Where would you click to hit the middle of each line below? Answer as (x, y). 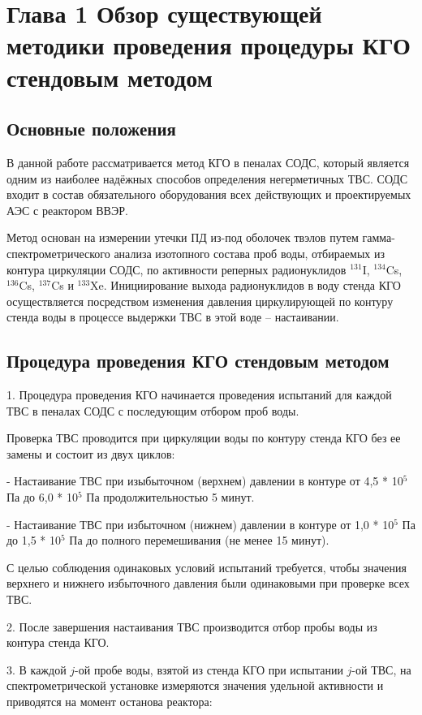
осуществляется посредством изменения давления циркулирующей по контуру (200, 301)
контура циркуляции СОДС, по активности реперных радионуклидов (177, 269)
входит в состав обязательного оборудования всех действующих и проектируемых (209, 194)
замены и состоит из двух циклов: (91, 453)
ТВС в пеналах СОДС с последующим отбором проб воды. (153, 410)
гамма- (379, 237)
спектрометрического (58, 253)
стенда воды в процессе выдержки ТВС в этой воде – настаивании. (173, 317)
